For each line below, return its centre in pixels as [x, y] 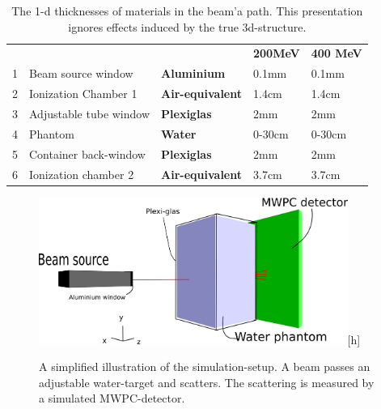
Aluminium [193, 73]
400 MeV [337, 53]
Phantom [52, 133]
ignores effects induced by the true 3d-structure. [187, 26]
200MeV [277, 53]
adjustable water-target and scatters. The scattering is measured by [207, 382]
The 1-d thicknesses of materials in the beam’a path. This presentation [187, 11]
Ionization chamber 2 [82, 174]
